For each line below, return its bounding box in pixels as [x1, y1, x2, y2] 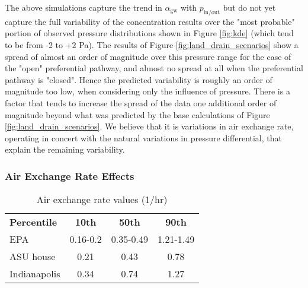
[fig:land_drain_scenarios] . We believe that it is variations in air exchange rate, [5, 120, 294, 132]
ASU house [9, 249, 56, 264]
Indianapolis [9, 267, 60, 281]
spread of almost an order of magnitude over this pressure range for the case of [5, 50, 291, 62]
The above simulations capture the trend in [5, 1, 162, 13]
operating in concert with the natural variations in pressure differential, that [5, 131, 282, 144]
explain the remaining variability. [5, 143, 125, 156]
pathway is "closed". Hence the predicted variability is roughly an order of [5, 73, 272, 86]
